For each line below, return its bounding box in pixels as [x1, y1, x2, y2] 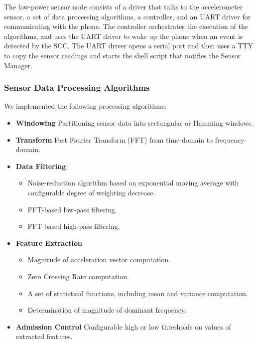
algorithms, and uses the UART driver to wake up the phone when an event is [4, 30, 243, 41]
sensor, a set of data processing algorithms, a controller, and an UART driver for [4, 11, 251, 21]
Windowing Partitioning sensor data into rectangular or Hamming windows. [15, 117, 254, 128]
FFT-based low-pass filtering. [27, 204, 117, 214]
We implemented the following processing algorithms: [4, 101, 167, 111]
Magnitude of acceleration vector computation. [27, 254, 170, 265]
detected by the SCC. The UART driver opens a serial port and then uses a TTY [4, 40, 253, 51]
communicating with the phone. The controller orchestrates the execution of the [4, 21, 248, 31]
